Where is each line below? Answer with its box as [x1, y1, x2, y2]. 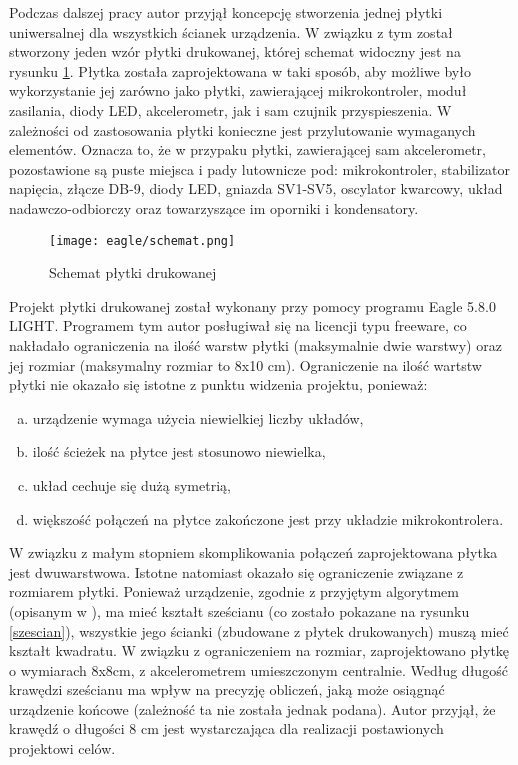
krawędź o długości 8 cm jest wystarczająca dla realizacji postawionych [9, 718, 444, 739]
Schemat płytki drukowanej [49, 262, 217, 283]
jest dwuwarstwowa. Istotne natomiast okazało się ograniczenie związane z [9, 561, 464, 582]
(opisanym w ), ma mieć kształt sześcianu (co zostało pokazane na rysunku [9, 600, 470, 621]
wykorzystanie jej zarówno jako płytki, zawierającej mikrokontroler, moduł [9, 80, 467, 101]
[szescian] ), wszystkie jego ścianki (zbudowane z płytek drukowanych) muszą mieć [9, 620, 509, 641]
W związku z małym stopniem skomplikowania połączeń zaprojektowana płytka [9, 542, 498, 563]
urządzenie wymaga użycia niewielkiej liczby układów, [32, 407, 364, 428]
